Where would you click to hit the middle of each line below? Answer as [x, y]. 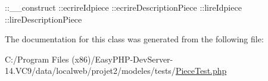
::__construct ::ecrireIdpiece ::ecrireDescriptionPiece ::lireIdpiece [123, 7]
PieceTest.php [201, 71]
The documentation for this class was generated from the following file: [134, 39]
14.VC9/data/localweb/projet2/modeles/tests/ [90, 71]
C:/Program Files [37, 59]
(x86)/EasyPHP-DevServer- [122, 59]
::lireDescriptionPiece [43, 19]
